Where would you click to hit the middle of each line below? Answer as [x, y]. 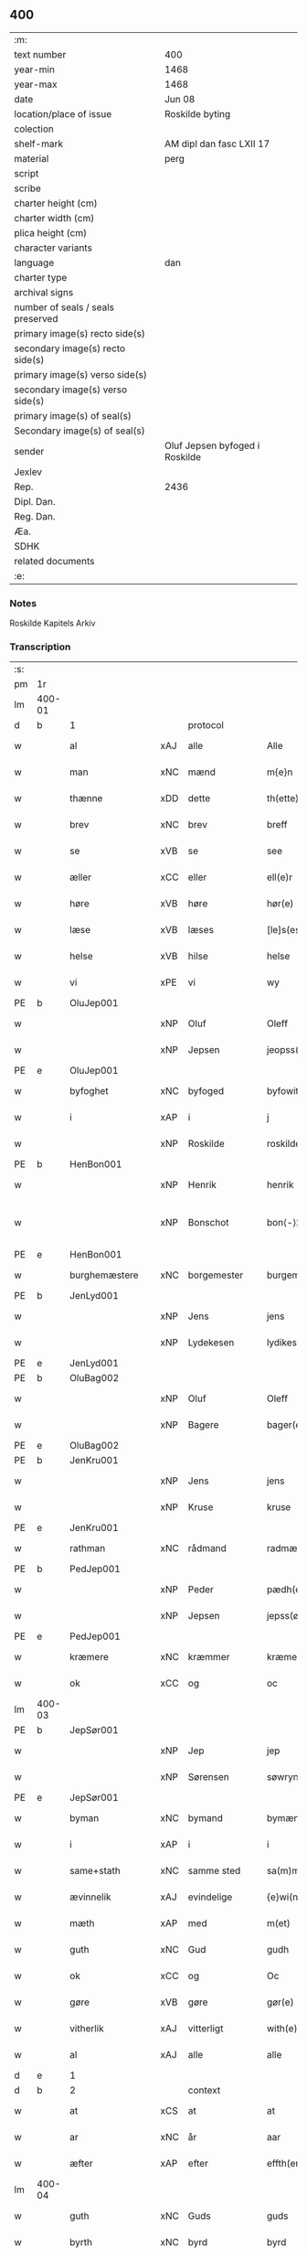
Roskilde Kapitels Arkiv [53, 623]
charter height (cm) [56, 203]
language [34, 262]
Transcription [40, 647]
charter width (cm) [54, 218]
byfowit [283, 1091]
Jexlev [28, 472]
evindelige [210, 1897]
